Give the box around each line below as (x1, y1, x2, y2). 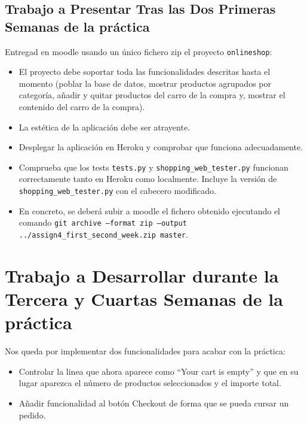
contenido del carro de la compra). (19, 101, 145, 113)
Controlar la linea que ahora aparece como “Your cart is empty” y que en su (19, 365, 299, 377)
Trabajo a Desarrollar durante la (5, 263, 279, 287)
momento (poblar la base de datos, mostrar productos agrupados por (19, 77, 271, 89)
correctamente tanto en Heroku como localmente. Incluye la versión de (19, 172, 277, 185)
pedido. (19, 408, 46, 421)
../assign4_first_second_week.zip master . (19, 227, 188, 240)
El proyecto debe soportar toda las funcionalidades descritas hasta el (19, 65, 271, 78)
